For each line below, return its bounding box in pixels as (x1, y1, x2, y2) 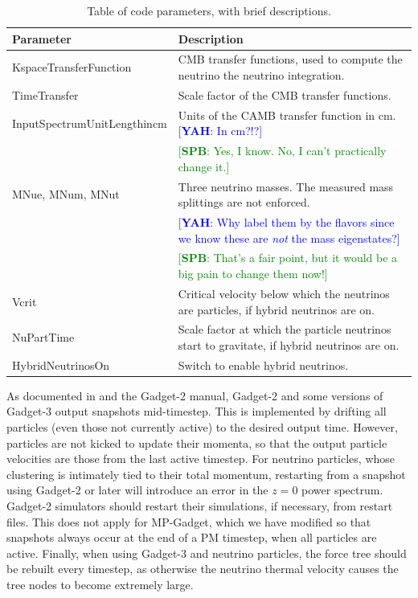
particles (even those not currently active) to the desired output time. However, (6, 419, 398, 436)
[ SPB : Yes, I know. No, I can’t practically (178, 142, 387, 159)
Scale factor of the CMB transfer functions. (178, 86, 391, 103)
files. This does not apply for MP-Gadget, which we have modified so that (6, 513, 371, 530)
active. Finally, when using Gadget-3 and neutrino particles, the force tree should (6, 544, 407, 561)
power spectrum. (301, 481, 383, 498)
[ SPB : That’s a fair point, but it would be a (178, 249, 398, 266)
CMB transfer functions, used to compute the (178, 51, 403, 68)
